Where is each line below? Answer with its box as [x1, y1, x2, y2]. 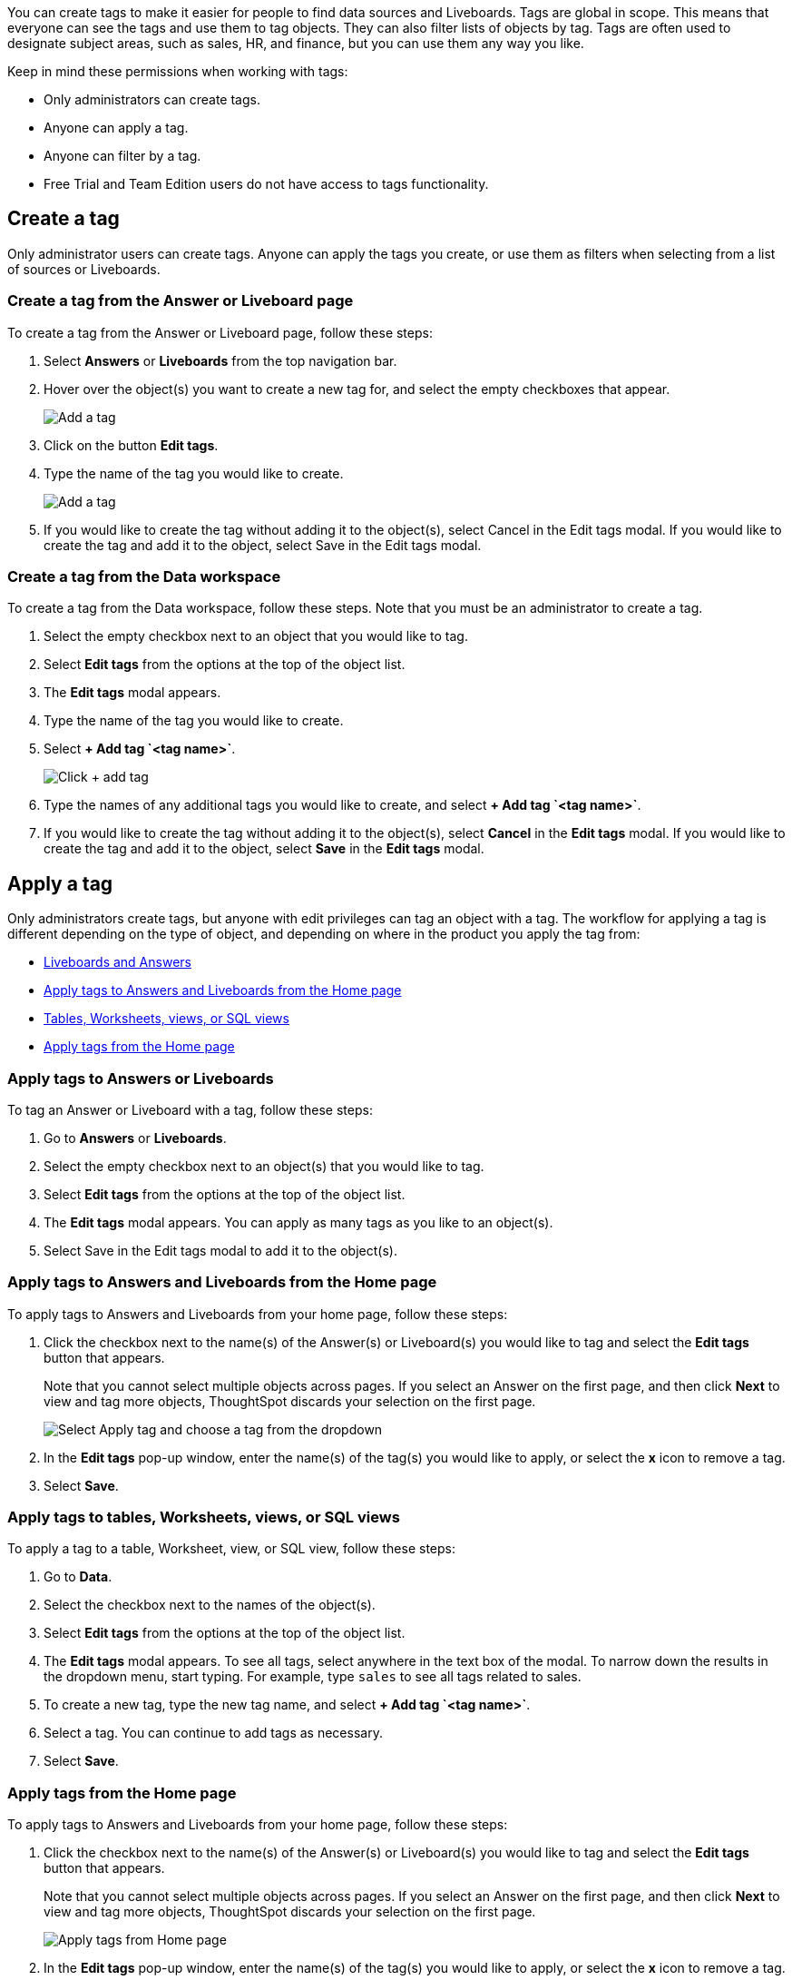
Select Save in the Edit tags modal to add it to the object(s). [44, 1242, 397, 1258]
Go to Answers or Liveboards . [44, 1129, 227, 1146]
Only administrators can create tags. [44, 92, 260, 107]
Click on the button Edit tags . [44, 437, 219, 453]
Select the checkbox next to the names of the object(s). [44, 1597, 376, 1613]
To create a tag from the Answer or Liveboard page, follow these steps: [7, 324, 433, 340]
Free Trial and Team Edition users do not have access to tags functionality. [44, 176, 489, 192]
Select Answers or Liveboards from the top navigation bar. [44, 352, 397, 369]
